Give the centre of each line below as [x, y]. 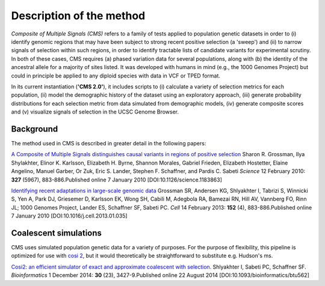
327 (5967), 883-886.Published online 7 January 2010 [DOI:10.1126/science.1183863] [117, 180]
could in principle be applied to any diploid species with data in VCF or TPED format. [116, 76]
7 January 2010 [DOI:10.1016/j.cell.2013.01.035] [69, 216]
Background [35, 129]
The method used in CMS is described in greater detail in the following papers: [109, 143]
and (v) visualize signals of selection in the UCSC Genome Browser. [95, 112]
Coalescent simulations [57, 233]
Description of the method [78, 16]
